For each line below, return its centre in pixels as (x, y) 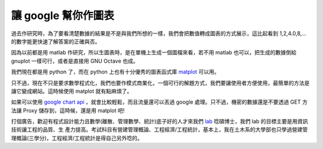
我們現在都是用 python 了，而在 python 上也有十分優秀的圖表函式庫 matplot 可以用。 (115, 72)
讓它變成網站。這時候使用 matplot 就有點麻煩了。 (72, 91)
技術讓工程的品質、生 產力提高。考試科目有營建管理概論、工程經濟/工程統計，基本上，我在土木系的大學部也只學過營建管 (159, 130)
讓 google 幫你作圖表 (63, 15)
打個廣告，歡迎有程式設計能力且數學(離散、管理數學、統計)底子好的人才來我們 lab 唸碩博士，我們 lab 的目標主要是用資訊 (159, 122)
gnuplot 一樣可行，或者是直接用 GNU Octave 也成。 (75, 61)
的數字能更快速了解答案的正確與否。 (56, 41)
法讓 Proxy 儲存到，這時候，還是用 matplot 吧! (68, 110)
